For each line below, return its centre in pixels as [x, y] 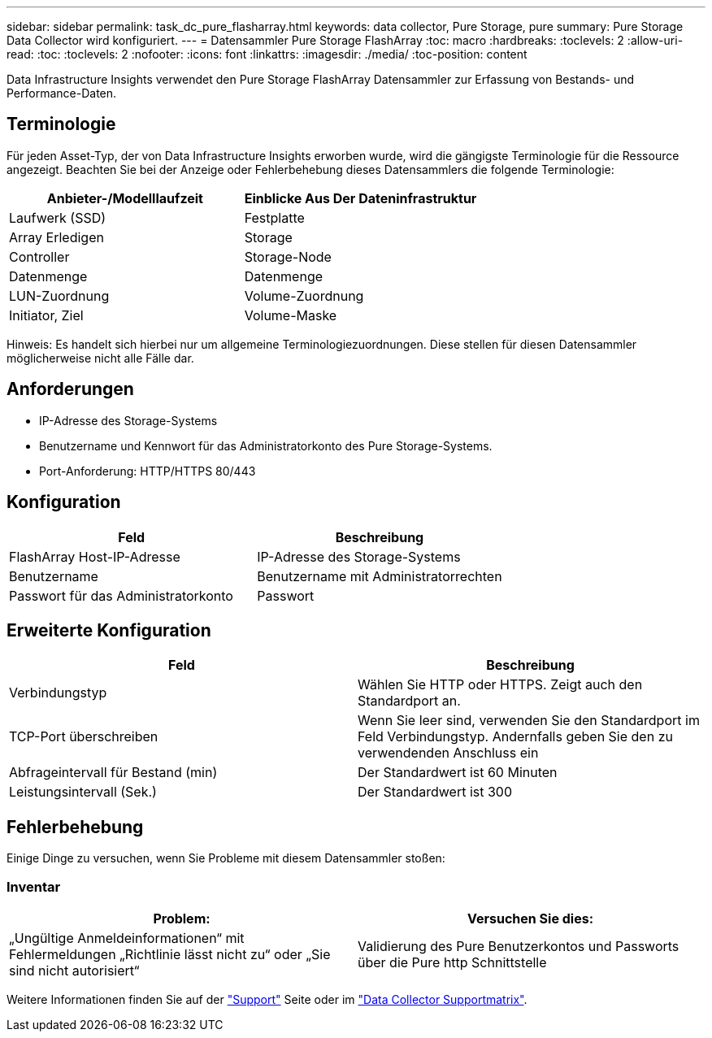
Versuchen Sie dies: [530, 918]
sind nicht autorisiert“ [74, 970]
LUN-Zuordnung [59, 295]
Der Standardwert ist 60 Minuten [458, 773]
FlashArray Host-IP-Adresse [95, 556]
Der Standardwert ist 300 [435, 792]
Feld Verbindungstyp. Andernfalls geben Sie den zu [515, 737]
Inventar [34, 886]
